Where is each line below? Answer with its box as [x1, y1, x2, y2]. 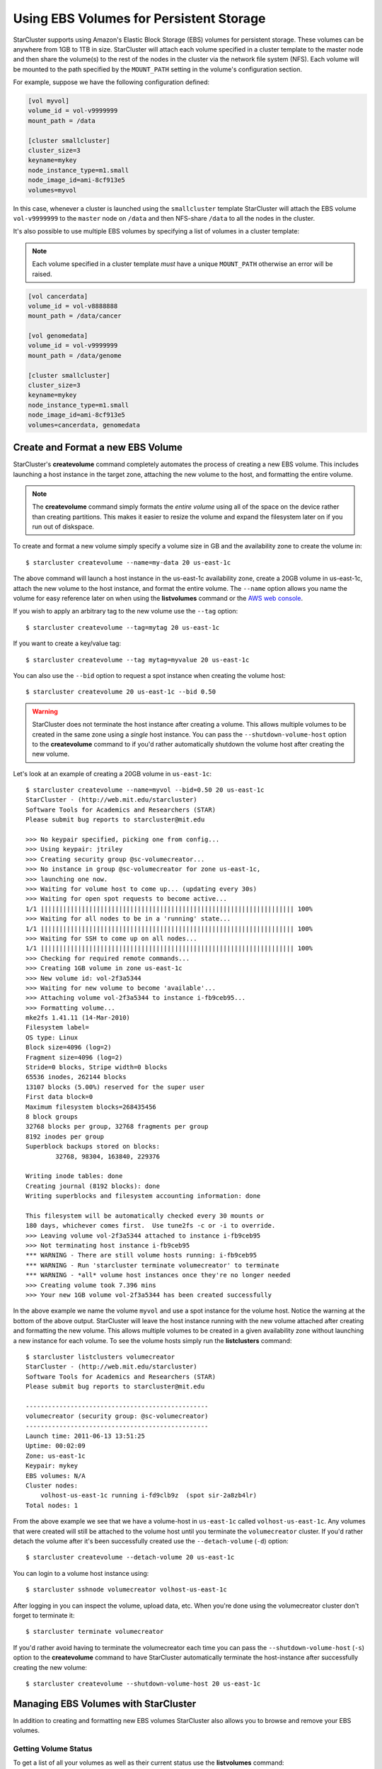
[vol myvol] [28, 97, 70, 105]
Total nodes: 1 [25, 1501, 79, 1509]
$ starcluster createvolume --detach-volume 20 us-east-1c [25, 1553, 235, 1562]
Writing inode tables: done [25, 1172, 123, 1180]
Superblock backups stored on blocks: [25, 1143, 161, 1151]
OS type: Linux [25, 1033, 79, 1042]
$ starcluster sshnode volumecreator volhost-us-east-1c [25, 1586, 228, 1594]
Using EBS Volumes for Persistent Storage [13, 11, 266, 26]
